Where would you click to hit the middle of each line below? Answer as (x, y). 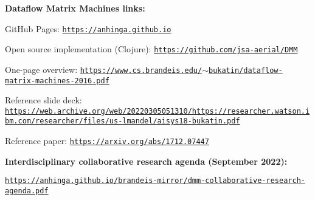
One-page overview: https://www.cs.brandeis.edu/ (104, 69)
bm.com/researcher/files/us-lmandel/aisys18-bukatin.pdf (123, 121)
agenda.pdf (27, 191)
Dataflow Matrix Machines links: (75, 8)
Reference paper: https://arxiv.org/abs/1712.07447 (107, 141)
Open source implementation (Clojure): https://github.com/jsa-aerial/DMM (151, 49)
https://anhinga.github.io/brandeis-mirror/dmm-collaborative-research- (155, 181)
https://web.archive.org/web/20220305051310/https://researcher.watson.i (157, 111)
